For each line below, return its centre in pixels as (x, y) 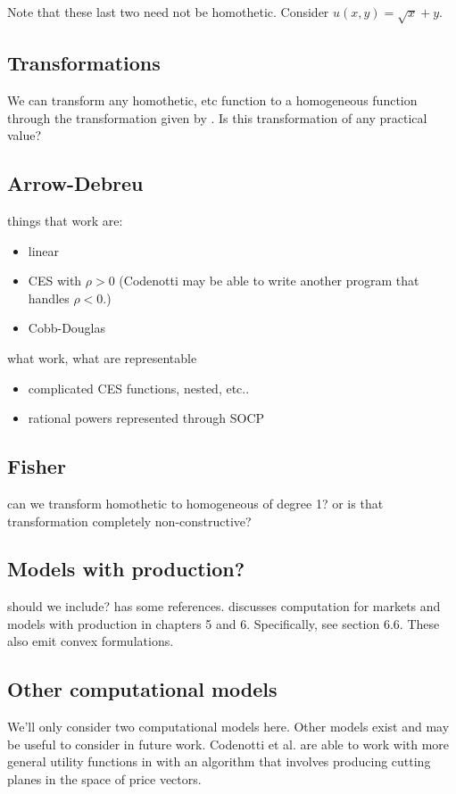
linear (44, 250)
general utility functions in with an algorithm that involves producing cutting (219, 761)
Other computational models (142, 689)
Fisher (37, 466)
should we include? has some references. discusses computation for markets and (224, 606)
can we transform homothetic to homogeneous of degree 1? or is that (195, 503)
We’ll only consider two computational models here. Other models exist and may (228, 727)
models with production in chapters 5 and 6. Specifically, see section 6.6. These (224, 623)
